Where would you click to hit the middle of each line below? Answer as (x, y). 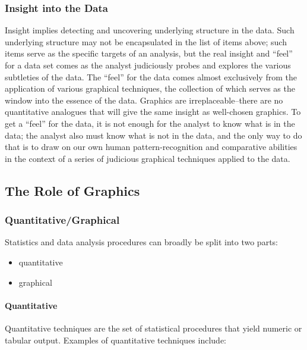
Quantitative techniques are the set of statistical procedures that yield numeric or (153, 328)
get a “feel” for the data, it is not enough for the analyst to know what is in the (150, 123)
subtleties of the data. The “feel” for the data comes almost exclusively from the (151, 76)
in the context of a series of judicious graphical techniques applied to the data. (148, 158)
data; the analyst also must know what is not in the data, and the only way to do (153, 135)
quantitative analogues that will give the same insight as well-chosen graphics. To (153, 112)
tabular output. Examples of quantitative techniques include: (116, 340)
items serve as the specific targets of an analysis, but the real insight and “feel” (149, 53)
